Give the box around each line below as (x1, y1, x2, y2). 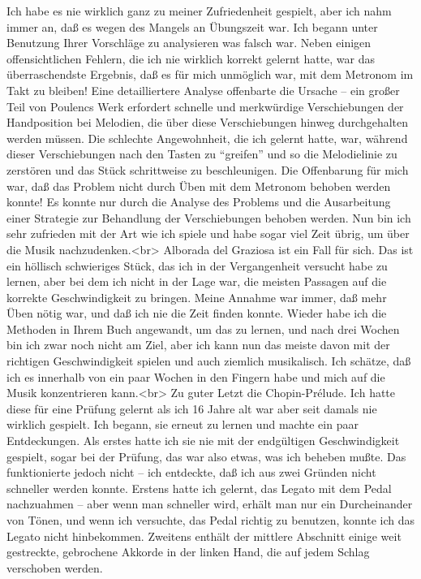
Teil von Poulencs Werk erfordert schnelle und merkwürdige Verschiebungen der (6, 97, 404, 115)
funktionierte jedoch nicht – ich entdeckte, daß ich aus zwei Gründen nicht (6, 464, 376, 481)
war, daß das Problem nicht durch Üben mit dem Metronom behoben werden (6, 177, 391, 194)
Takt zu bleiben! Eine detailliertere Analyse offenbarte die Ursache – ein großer (6, 81, 400, 98)
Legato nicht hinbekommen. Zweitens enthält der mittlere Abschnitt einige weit (6, 527, 402, 544)
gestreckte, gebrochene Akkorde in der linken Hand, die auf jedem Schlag (6, 543, 370, 560)
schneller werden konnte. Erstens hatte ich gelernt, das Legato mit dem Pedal (6, 479, 392, 496)
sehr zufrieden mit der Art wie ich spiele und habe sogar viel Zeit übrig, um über (6, 225, 410, 242)
